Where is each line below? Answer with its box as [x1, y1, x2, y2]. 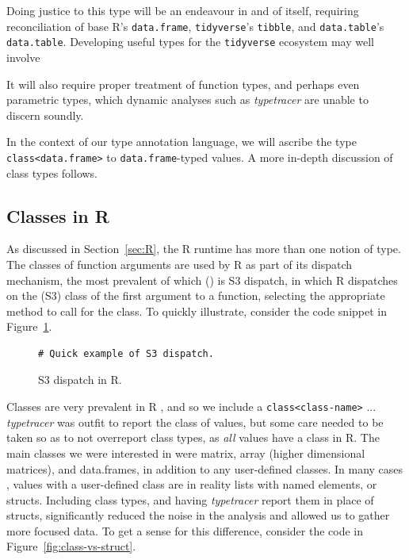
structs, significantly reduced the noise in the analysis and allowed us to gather [6, 507, 390, 524]
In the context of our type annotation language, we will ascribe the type [6, 133, 357, 150]
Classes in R [6, 203, 109, 228]
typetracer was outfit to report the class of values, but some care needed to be [6, 413, 384, 430]
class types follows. [6, 164, 98, 181]
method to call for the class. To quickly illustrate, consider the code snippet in [6, 302, 388, 319]
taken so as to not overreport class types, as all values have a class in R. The [6, 429, 380, 446]
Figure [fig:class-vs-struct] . [6, 538, 136, 554]
